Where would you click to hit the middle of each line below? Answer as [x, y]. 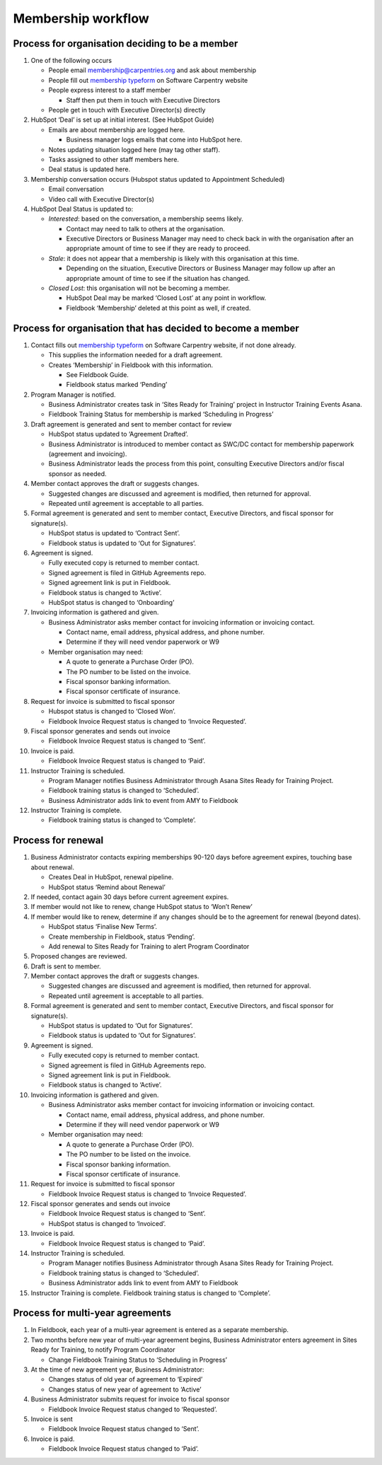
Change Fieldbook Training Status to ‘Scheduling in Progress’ [138, 1360]
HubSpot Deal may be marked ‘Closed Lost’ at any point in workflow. [166, 298]
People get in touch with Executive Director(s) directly [127, 110]
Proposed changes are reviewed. [79, 956]
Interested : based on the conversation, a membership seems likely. [146, 219]
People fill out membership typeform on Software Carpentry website [148, 80]
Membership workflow [81, 18]
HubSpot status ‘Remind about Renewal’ [107, 887]
